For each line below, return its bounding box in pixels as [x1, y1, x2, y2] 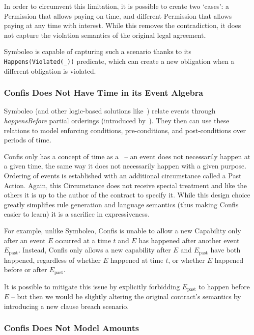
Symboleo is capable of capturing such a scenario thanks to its [4, 46, 192, 56]
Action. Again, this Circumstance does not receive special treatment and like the [4, 180, 247, 190]
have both [210, 245, 241, 255]
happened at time [110, 254, 164, 265]
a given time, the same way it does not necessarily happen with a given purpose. [4, 161, 247, 171]
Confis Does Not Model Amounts [4, 322, 139, 334]
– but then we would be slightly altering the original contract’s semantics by [11, 291, 241, 302]
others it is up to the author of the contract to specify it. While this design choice [4, 190, 250, 200]
